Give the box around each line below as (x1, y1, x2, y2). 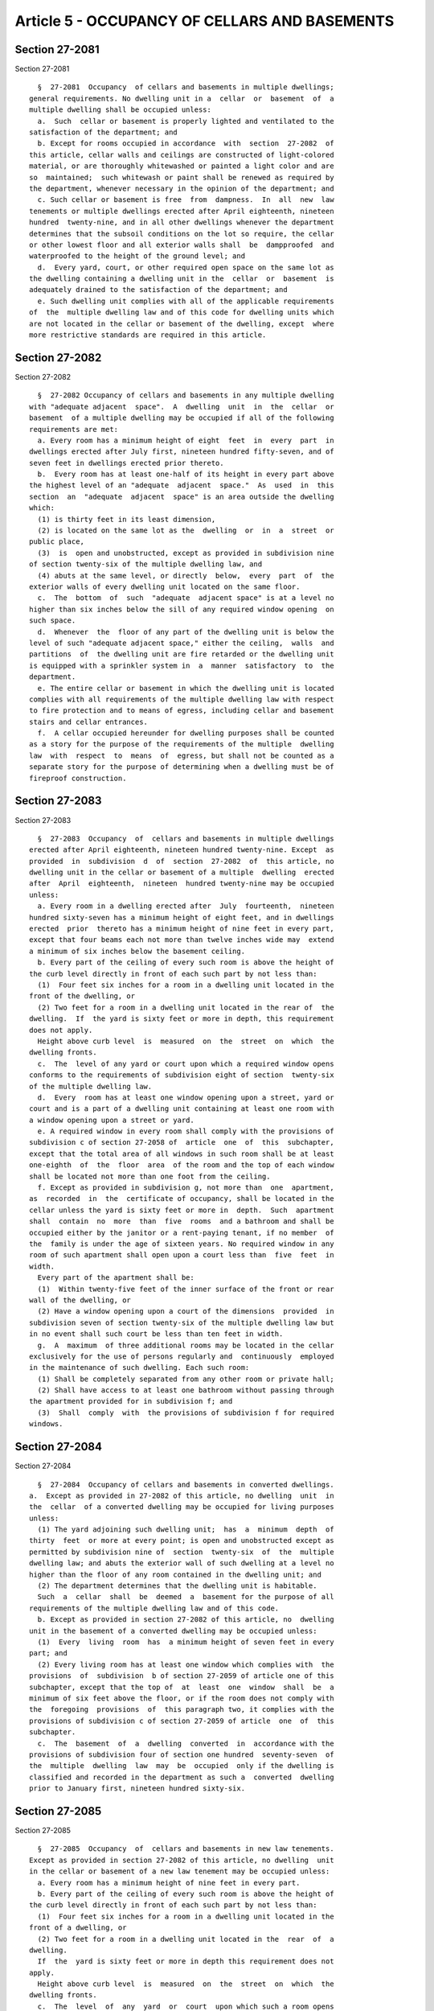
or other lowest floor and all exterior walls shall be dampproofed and (29, 240, 334, 249)
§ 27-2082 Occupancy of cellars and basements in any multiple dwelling (37, 391, 334, 400)
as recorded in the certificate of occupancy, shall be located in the (29, 1195, 334, 1203)
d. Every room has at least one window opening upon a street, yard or (37, 1092, 334, 1102)
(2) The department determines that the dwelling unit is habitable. (37, 1581, 317, 1590)
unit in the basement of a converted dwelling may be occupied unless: (29, 1626, 317, 1635)
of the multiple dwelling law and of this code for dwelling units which (29, 308, 334, 317)
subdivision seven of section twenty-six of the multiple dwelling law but (29, 1318, 334, 1327)
